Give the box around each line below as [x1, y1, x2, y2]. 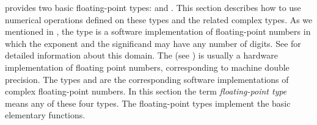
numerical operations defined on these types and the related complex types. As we [5, 13, 313, 26]
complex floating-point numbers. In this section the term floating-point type [5, 85, 287, 98]
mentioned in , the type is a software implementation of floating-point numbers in [5, 25, 311, 38]
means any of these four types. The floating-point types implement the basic [5, 96, 291, 109]
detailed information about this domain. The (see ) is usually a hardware [5, 49, 278, 62]
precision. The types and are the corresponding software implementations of [5, 73, 289, 85]
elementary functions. [5, 109, 86, 121]
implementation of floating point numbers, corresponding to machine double [5, 60, 290, 73]
